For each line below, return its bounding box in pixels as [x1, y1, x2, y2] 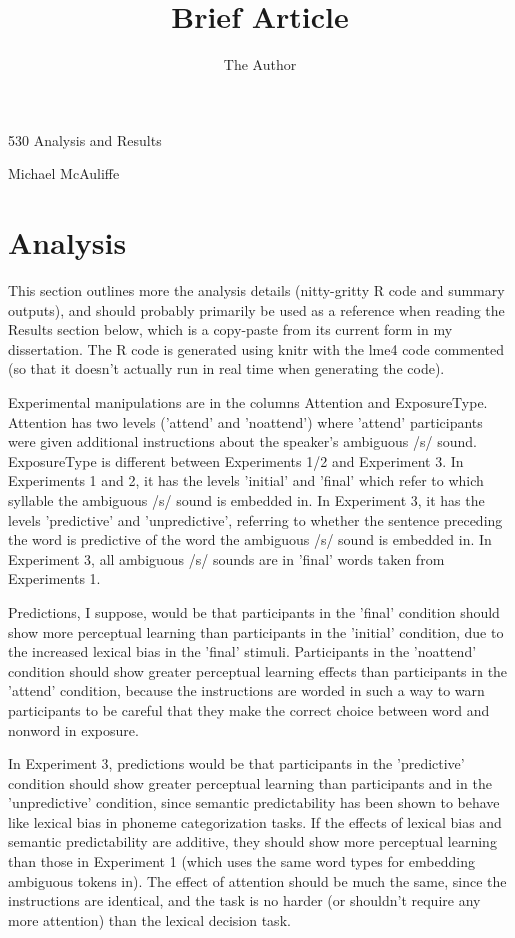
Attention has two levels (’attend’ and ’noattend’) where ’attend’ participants [8, 411, 483, 432]
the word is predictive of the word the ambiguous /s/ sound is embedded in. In [8, 529, 492, 550]
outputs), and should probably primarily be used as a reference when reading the [8, 299, 505, 320]
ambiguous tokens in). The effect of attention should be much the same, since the [8, 870, 507, 891]
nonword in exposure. [8, 719, 139, 740]
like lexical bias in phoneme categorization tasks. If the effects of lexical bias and [8, 811, 502, 832]
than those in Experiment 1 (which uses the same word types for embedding [8, 851, 475, 872]
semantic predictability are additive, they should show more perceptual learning [8, 831, 497, 852]
